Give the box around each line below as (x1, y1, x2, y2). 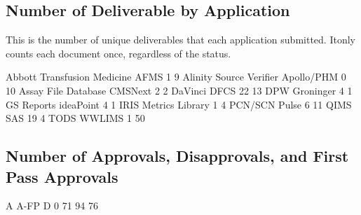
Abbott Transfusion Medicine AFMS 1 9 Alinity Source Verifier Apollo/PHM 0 (6, 69, 346, 84)
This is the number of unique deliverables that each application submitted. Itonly (6, 32, 355, 47)
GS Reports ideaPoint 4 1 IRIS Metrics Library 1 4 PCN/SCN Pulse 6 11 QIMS (6, 97, 352, 111)
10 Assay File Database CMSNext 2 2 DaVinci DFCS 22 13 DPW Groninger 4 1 (6, 83, 353, 97)
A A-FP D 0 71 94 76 (6, 198, 99, 213)
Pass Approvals (6, 165, 118, 187)
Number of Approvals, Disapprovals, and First (6, 145, 349, 167)
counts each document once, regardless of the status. (6, 46, 231, 60)
